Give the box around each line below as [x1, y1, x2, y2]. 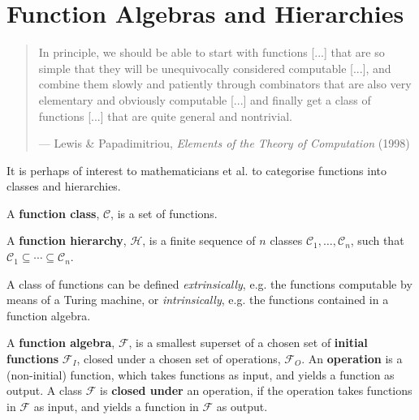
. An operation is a [301, 350, 403, 367]
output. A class [6, 382, 83, 399]
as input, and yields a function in [33, 397, 199, 414]
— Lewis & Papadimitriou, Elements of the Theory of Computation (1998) [38, 135, 410, 152]
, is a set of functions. [110, 204, 218, 221]
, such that [350, 232, 404, 249]
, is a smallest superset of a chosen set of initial [128, 334, 368, 351]
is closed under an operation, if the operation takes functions [100, 382, 413, 399]
